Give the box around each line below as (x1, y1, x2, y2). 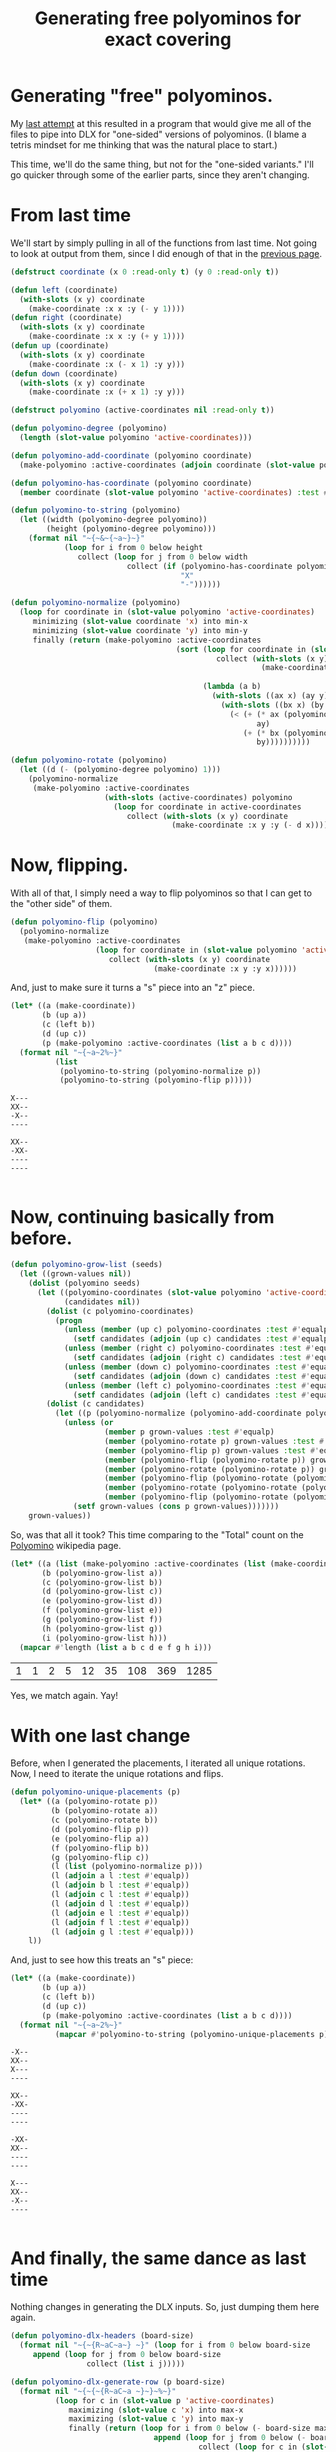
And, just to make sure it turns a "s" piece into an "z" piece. (10, 982, 256, 994)
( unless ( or (63, 1418, 114, 1428)
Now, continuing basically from (10, 1205, 275, 1228)
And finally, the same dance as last (10, 2247, 307, 2269)
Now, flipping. (10, 854, 129, 877)
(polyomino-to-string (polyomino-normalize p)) (59, 1066, 262, 1076)
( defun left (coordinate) (10, 285, 118, 295)
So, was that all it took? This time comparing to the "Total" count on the (10, 1528, 304, 1541)
